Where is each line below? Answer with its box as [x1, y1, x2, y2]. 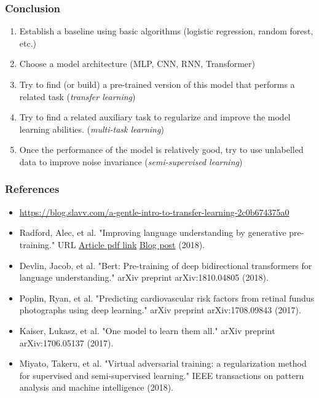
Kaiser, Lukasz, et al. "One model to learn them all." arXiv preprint [19, 324, 275, 337]
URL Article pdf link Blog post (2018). [57, 238, 205, 251]
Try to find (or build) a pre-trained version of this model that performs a [19, 78, 295, 90]
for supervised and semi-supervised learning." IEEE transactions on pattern [19, 369, 304, 381]
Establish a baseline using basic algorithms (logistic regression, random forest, [19, 25, 313, 37]
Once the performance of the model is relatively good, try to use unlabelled [19, 143, 304, 156]
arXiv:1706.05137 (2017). [19, 336, 114, 349]
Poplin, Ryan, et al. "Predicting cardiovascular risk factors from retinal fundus [19, 291, 315, 304]
